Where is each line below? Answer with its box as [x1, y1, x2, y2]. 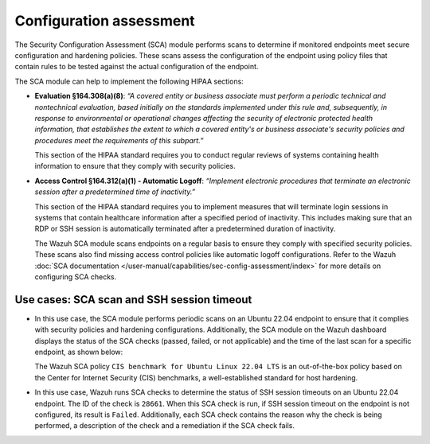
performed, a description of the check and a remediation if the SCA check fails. [34, 421, 295, 430]
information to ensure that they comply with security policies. [34, 162, 236, 171]
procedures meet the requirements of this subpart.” [34, 135, 204, 145]
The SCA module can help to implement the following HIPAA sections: [14, 76, 244, 86]
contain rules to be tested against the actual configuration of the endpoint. [14, 62, 259, 72]
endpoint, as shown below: [34, 347, 123, 357]
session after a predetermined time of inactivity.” [34, 187, 196, 197]
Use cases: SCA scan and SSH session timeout [14, 293, 252, 306]
